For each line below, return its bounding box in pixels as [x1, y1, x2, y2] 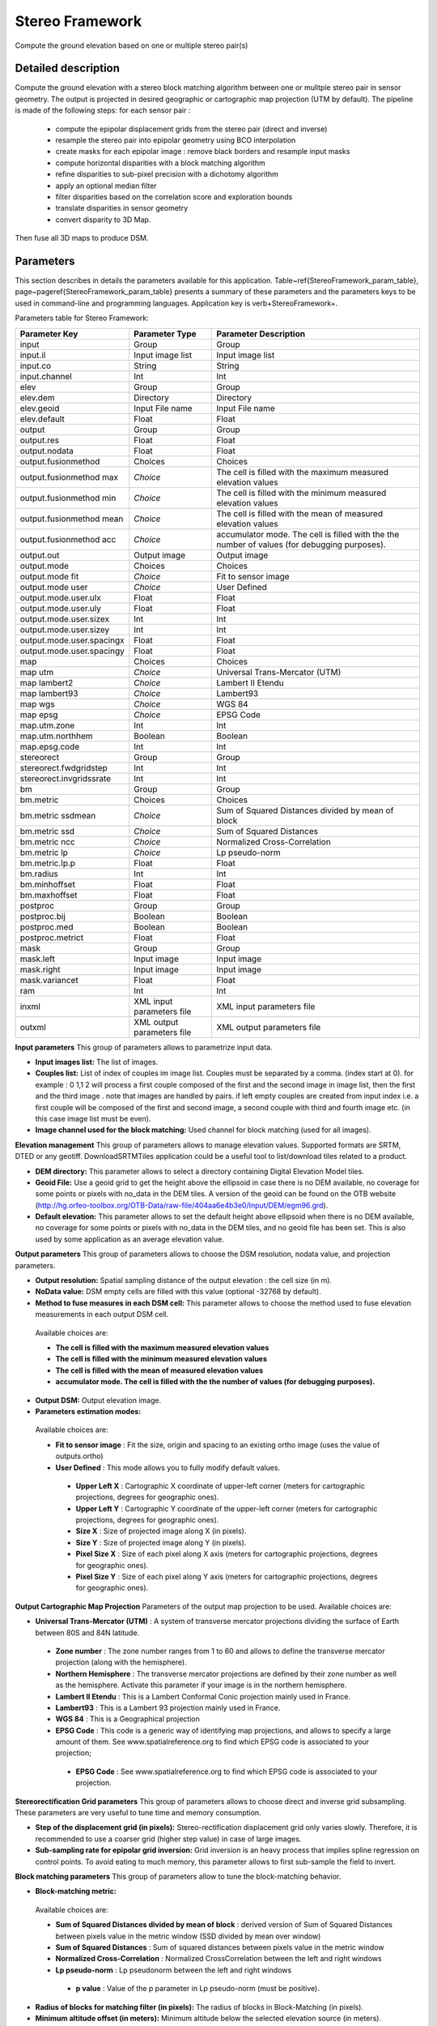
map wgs [19, 698, 56, 709]
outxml [19, 1021, 46, 1032]
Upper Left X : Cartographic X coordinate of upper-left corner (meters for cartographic [75, 1481, 366, 1490]
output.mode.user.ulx [19, 592, 101, 603]
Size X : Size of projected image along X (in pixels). [75, 1526, 247, 1536]
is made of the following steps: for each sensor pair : [15, 105, 191, 115]
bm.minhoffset [19, 878, 76, 890]
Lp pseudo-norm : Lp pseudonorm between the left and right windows [55, 1965, 292, 1975]
